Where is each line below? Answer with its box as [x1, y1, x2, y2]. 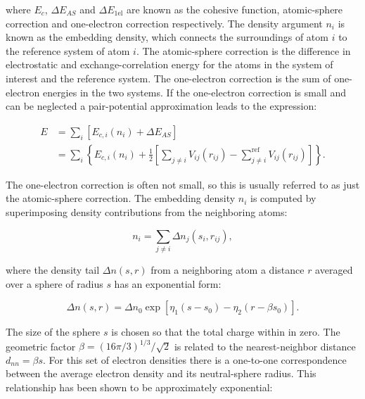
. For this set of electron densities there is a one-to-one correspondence [43, 352, 347, 367]
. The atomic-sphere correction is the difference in [136, 43, 351, 58]
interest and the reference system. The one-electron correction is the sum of [6, 70, 331, 85]
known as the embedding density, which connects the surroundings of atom [6, 30, 328, 44]
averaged [315, 262, 353, 277]
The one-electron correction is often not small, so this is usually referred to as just [6, 177, 360, 191]
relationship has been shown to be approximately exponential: [6, 379, 273, 394]
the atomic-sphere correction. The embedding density [6, 191, 236, 205]
